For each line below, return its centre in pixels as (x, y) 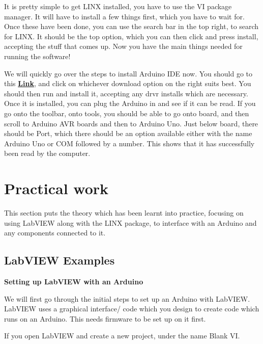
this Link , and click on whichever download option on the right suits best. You (128, 83)
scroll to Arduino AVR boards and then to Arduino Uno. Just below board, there (131, 123)
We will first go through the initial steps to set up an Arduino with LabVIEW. (127, 298)
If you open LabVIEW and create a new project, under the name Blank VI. (122, 336)
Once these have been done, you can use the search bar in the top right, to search (131, 26)
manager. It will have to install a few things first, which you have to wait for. (124, 16)
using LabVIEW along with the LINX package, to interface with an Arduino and (130, 222)
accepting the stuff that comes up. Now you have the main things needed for (123, 46)
